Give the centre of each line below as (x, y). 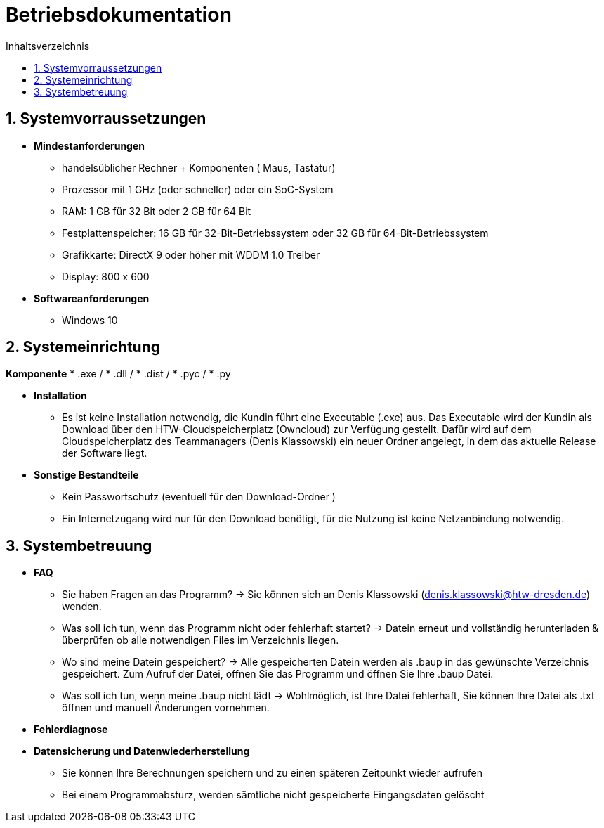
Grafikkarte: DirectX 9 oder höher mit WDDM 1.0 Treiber (191, 254)
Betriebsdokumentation (119, 15)
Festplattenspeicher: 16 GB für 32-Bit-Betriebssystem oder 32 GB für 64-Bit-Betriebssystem (275, 233)
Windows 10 (90, 320)
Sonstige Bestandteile (86, 475)
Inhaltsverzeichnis (48, 46)
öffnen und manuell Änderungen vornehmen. (166, 708)
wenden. (82, 607)
